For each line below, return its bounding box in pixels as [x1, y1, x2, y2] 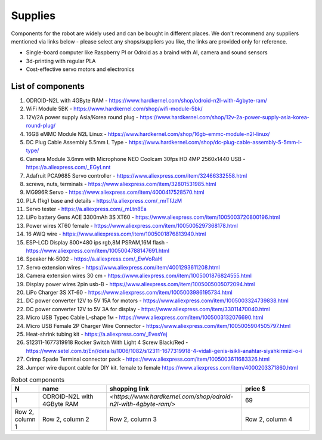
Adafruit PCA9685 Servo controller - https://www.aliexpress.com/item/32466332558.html [26, 172, 247, 179]
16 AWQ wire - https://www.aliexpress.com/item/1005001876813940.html [26, 230, 206, 238]
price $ [244, 385, 266, 393]
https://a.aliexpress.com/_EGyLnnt [26, 164, 111, 171]
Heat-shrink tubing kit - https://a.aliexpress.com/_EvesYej [26, 330, 168, 337]
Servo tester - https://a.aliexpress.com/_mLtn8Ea [26, 206, 147, 213]
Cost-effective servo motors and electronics [26, 66, 135, 73]
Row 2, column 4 [244, 415, 293, 423]
